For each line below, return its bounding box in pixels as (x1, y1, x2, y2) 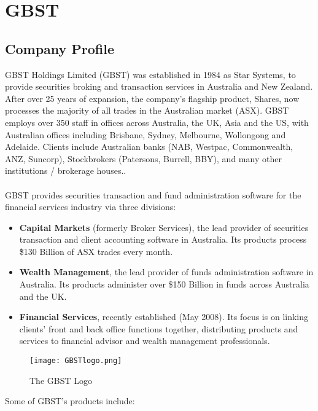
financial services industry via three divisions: (5, 200, 176, 213)
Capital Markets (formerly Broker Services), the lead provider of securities (19, 221, 309, 233)
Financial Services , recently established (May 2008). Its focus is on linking (19, 310, 309, 323)
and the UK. (19, 289, 67, 302)
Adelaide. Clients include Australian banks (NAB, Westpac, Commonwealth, (5, 140, 293, 153)
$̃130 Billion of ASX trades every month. (19, 245, 173, 257)
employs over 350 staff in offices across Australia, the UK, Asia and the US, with (5, 115, 309, 128)
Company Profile (5, 39, 115, 58)
